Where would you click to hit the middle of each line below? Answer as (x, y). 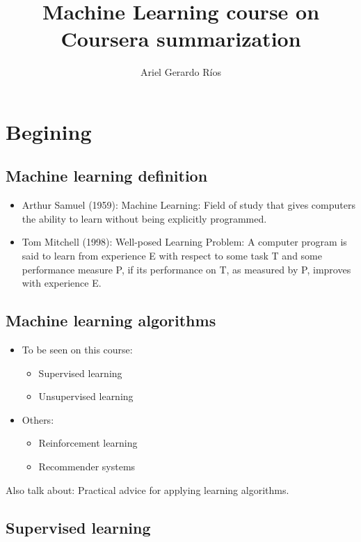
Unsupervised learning (86, 396)
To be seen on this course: (77, 350)
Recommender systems (87, 467)
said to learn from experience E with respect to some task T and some (172, 256)
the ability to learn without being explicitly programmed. (144, 218)
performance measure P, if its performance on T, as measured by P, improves (186, 269)
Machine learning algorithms (111, 320)
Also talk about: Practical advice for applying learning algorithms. (147, 489)
